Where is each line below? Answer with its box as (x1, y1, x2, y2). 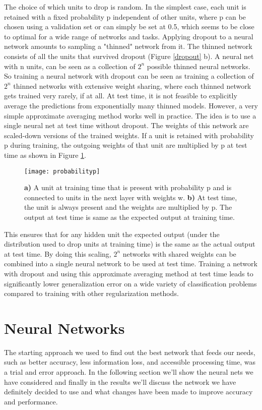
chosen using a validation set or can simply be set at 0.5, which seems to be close (4, 21, 254, 32)
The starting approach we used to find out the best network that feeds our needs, (4, 346, 255, 357)
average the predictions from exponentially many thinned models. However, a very (4, 100, 258, 110)
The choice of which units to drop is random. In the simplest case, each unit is (4, 2, 246, 12)
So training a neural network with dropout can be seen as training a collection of (4, 71, 254, 81)
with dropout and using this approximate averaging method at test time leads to (4, 268, 253, 278)
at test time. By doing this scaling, (4, 248, 111, 259)
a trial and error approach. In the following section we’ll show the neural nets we (4, 367, 253, 377)
